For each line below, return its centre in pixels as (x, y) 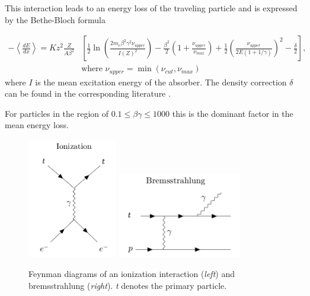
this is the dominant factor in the (233, 113)
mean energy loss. (37, 125)
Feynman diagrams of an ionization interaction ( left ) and (132, 273)
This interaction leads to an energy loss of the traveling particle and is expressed (151, 8)
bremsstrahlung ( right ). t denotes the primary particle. (128, 285)
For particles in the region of (57, 113)
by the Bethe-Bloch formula (55, 19)
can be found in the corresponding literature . (88, 93)
